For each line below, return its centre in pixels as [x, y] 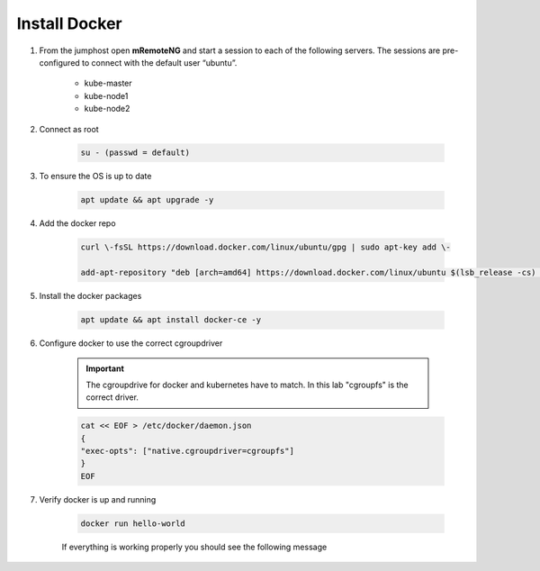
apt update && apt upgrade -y [147, 200]
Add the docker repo [77, 223]
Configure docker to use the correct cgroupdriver [131, 343]
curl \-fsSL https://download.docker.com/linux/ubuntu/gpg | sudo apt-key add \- [266, 247]
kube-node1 [106, 95]
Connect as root [69, 129]
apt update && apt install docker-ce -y [171, 320]
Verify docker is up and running [98, 499]
